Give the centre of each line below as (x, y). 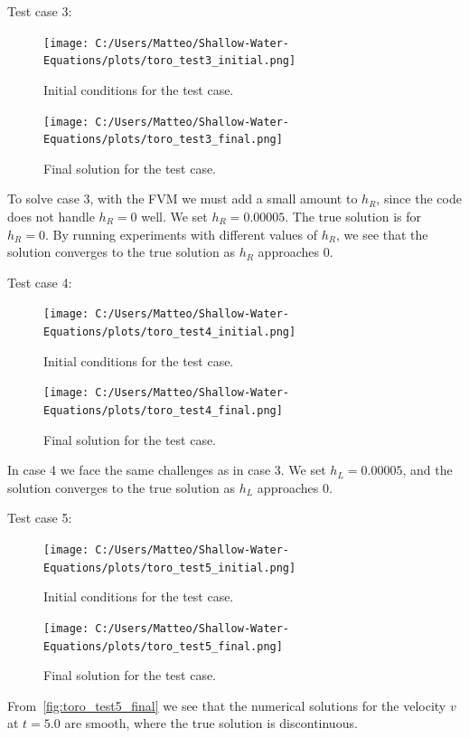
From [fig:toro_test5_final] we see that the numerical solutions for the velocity (227, 705)
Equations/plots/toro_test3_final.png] (163, 140)
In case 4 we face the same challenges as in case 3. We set (167, 470)
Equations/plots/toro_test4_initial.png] (170, 332)
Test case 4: (40, 282)
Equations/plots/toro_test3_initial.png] (170, 61)
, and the (427, 470)
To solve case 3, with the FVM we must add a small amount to (183, 199)
